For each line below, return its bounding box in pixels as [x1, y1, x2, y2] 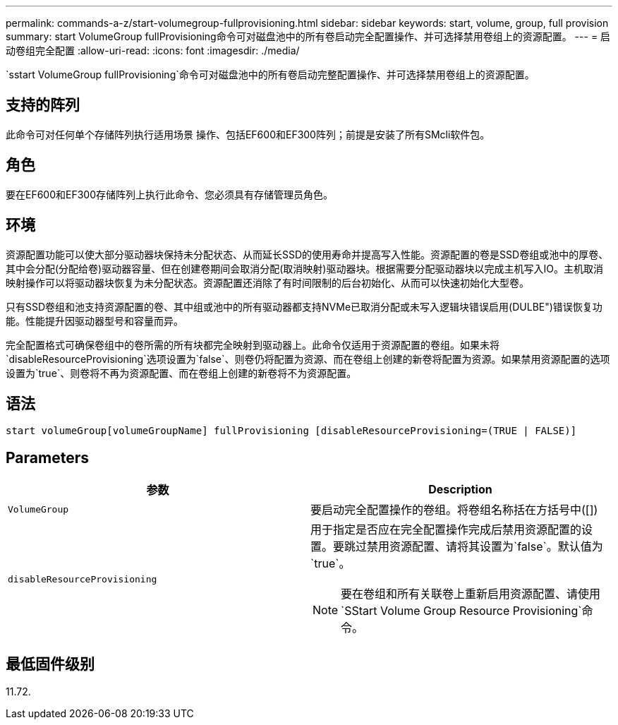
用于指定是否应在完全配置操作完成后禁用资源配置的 [310, 522, 582, 537]
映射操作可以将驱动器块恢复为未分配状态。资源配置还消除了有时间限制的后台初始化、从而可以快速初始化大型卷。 [6, 276, 529, 289]
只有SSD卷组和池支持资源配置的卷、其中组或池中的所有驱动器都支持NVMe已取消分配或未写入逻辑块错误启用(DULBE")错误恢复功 [6, 300, 602, 313]
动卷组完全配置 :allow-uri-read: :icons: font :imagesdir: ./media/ [6, 44, 300, 56]
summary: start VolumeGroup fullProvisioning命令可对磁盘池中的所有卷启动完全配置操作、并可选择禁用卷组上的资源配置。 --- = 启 [6, 30, 611, 42]
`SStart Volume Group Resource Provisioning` [341, 604, 582, 618]
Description [428, 482, 492, 497]
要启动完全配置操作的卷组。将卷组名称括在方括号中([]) [310, 503, 598, 517]
